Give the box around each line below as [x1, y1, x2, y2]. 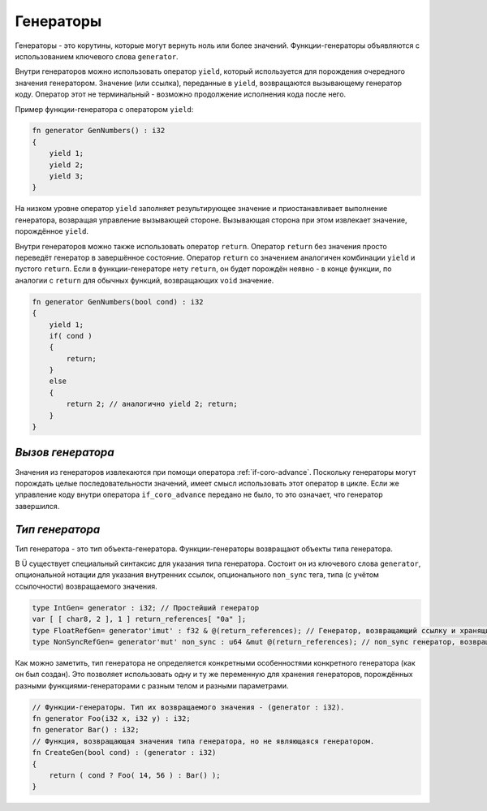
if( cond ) [49, 331, 93, 340]
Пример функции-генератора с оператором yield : [15, 104, 194, 114]
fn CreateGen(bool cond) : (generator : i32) [32, 748, 217, 757]
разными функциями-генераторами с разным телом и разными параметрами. [15, 680, 289, 690]
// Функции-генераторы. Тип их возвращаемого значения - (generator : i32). [32, 702, 345, 712]
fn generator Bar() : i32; [32, 725, 140, 735]
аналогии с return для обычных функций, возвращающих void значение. [15, 275, 274, 285]
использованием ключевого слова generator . [15, 51, 179, 61]
